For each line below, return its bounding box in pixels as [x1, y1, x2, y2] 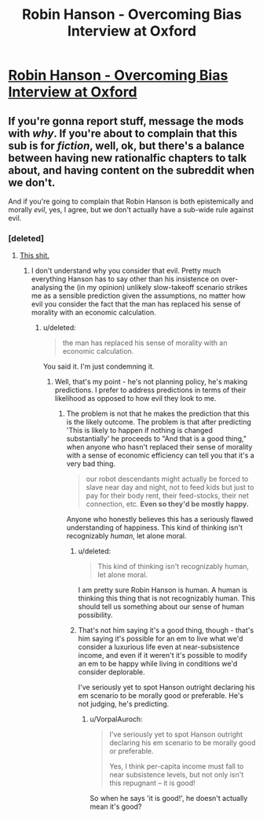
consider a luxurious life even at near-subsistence [78, 642, 240, 652]
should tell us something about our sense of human [78, 602, 245, 611]
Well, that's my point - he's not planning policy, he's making [54, 377, 248, 387]
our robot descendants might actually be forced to [86, 474, 249, 484]
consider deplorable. [78, 667, 145, 677]
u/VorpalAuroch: [89, 714, 143, 724]
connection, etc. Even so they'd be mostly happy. [86, 499, 250, 509]
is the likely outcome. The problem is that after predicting [66, 417, 251, 427]
